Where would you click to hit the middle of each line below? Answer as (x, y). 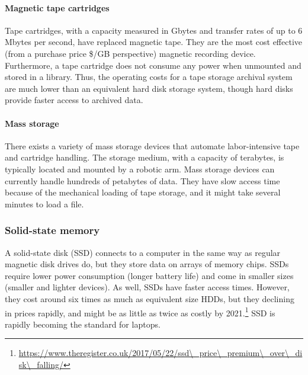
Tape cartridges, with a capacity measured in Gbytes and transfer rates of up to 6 (154, 30)
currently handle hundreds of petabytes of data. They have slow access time (142, 180)
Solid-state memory (52, 230)
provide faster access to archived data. (74, 100)
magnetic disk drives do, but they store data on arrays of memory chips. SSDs (147, 264)
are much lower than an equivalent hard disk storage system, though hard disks (149, 88)
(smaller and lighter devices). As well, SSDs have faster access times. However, (147, 287)
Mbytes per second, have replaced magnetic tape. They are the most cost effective (153, 42)
